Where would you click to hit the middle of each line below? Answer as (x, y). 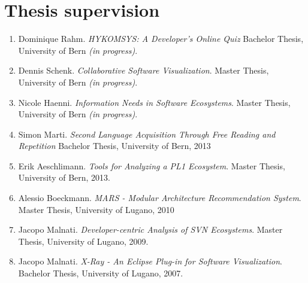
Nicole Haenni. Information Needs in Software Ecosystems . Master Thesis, (154, 102)
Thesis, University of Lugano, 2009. (83, 241)
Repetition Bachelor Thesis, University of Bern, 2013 (114, 146)
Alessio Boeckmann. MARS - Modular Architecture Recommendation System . (160, 198)
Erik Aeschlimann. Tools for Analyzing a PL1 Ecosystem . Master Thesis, (152, 165)
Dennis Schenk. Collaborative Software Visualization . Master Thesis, (144, 70)
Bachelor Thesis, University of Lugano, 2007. (101, 273)
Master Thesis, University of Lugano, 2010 (96, 209)
